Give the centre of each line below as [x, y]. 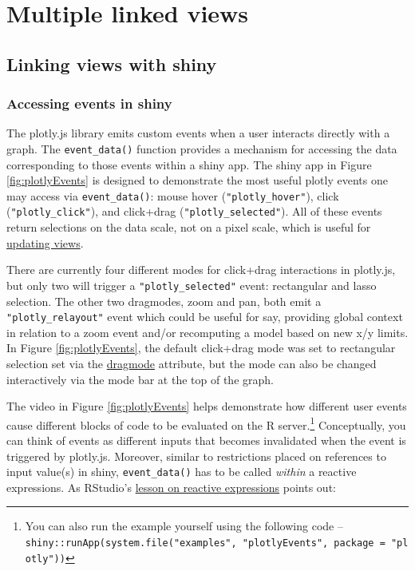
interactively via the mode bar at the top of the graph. [140, 379]
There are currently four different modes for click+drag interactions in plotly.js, [201, 270]
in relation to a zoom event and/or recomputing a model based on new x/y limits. [207, 332]
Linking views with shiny [112, 63]
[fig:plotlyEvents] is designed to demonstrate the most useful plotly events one [197, 180]
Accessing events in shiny [89, 103]
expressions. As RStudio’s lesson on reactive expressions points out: [171, 487]
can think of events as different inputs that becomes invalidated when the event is [206, 440]
